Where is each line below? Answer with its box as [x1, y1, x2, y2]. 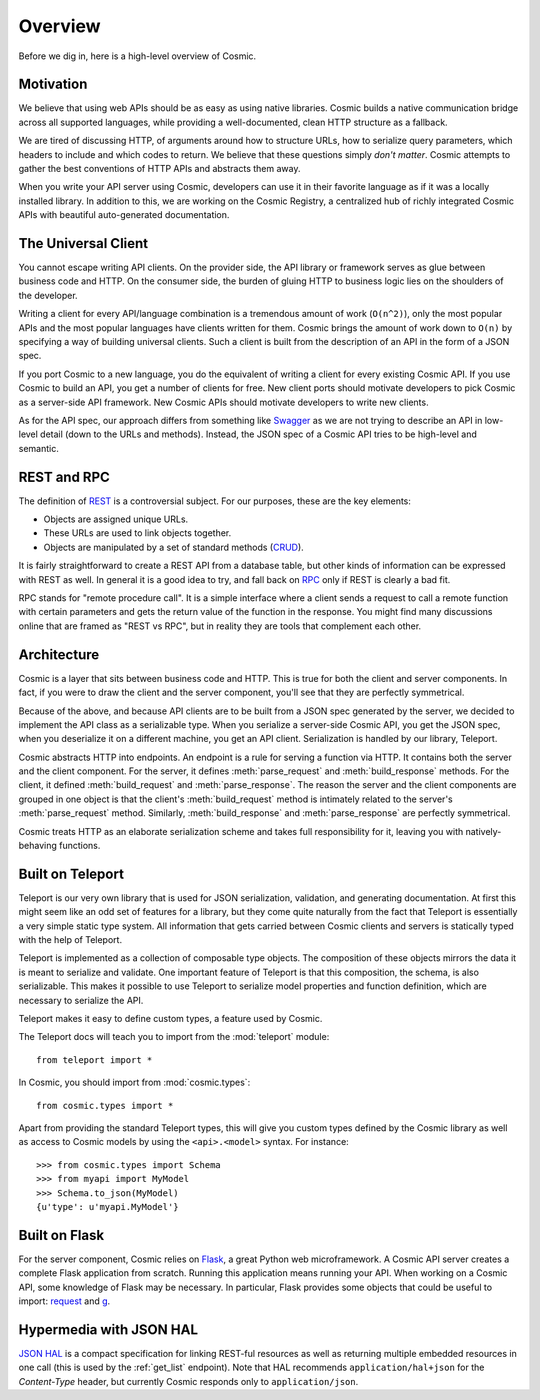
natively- [465, 825, 502, 837]
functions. [58, 840, 101, 852]
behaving [18, 840, 57, 852]
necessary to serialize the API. [18, 994, 144, 1006]
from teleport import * [36, 1054, 153, 1065]
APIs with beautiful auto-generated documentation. [18, 209, 230, 221]
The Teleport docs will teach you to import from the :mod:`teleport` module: [18, 1031, 330, 1043]
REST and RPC [18, 468, 110, 485]
